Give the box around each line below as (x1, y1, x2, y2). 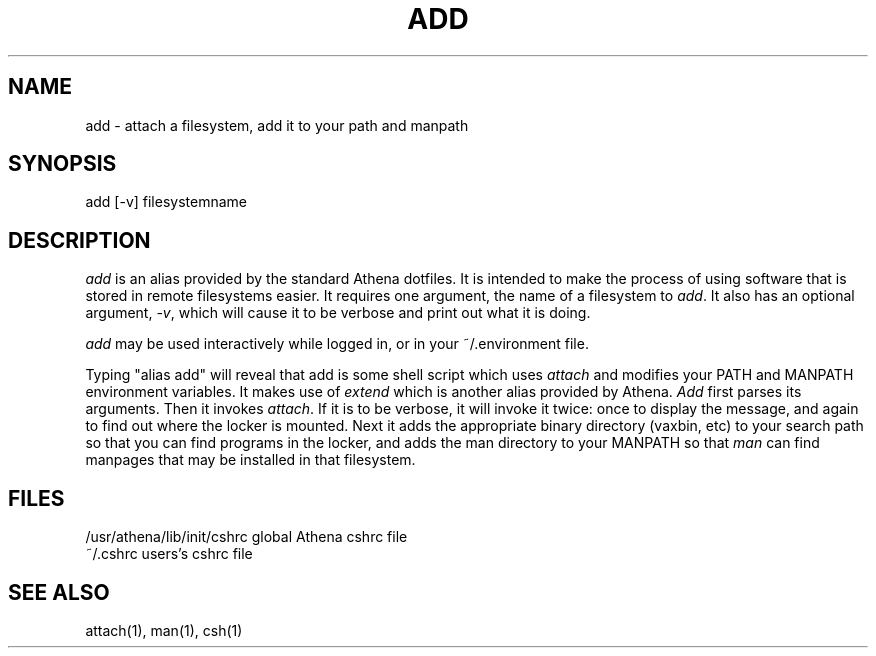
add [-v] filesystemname (85, 193, 247, 211)
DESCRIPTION (8, 227, 151, 253)
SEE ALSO (8, 579, 110, 605)
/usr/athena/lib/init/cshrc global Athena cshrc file (85, 528, 408, 546)
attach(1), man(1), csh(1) (85, 621, 243, 639)
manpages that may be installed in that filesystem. (85, 451, 416, 469)
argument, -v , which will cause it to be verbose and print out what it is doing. (85, 304, 591, 322)
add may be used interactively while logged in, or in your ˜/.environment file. (85, 335, 589, 353)
